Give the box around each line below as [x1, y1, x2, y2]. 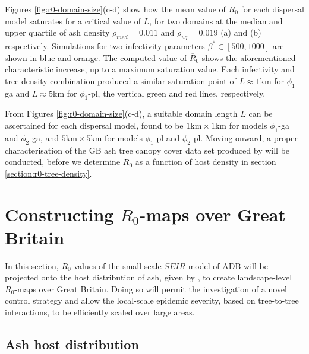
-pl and [153, 131, 180, 143]
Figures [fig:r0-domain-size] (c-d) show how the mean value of [5, 3, 226, 15]
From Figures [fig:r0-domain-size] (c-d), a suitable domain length [5, 107, 238, 120]
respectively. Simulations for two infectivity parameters [5, 39, 205, 52]
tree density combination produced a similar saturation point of [5, 74, 237, 87]
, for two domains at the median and [149, 14, 283, 27]
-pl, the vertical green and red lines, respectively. [88, 87, 266, 99]
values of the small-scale [74, 259, 162, 272]
